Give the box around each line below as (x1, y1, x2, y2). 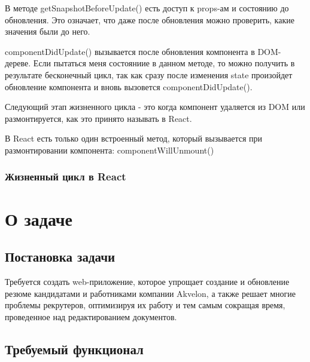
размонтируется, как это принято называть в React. (5, 112, 192, 124)
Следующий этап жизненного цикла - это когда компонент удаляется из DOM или (5, 100, 305, 113)
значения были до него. (5, 25, 90, 38)
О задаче (5, 206, 73, 231)
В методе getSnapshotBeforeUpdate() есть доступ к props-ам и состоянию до (5, 2, 289, 14)
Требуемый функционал (5, 339, 144, 358)
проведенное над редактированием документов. (5, 310, 177, 323)
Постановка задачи (5, 247, 116, 266)
